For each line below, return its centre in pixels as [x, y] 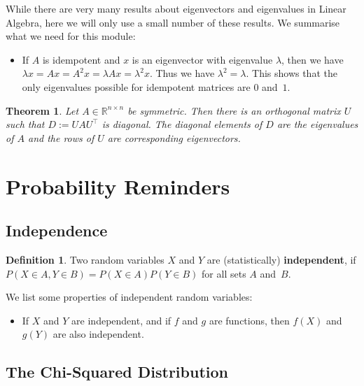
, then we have [313, 59]
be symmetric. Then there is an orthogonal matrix [234, 110]
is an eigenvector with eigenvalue [202, 59]
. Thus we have [182, 73]
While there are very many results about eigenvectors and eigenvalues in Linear [176, 8]
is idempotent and [81, 59]
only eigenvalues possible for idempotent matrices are [136, 86]
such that [25, 124]
